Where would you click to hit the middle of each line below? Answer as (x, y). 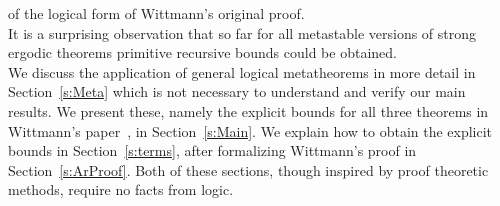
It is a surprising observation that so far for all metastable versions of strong (242, 32)
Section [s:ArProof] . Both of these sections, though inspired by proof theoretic (248, 169)
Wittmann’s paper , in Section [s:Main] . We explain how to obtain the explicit (250, 130)
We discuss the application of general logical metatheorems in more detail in (242, 71)
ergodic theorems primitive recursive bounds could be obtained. (202, 52)
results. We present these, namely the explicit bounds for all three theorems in (248, 110)
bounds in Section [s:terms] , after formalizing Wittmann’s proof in (212, 150)
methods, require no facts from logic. (121, 189)
